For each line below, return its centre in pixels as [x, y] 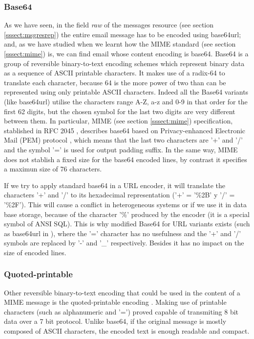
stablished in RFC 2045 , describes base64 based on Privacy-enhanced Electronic [125, 130]
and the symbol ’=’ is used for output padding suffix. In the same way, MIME [121, 149]
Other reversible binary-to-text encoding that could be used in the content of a [122, 292]
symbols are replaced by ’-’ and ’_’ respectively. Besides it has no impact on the [124, 243]
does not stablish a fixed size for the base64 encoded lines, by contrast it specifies [126, 159]
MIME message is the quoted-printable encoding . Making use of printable [115, 302]
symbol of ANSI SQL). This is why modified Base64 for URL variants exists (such [127, 224]
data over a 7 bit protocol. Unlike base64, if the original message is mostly [115, 321]
